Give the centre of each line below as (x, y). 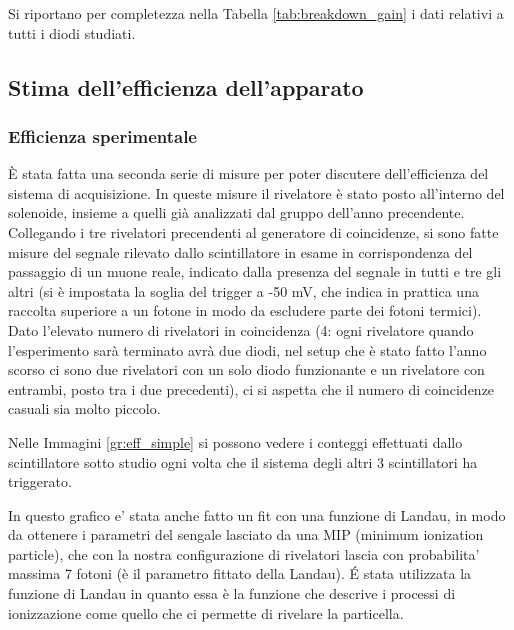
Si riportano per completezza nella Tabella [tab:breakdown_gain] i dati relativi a (256, 13)
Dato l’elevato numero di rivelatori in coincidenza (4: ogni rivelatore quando (241, 329)
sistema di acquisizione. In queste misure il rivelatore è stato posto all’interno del (256, 192)
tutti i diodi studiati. (72, 32)
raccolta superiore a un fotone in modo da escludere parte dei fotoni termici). (245, 310)
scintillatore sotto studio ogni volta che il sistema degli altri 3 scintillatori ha (243, 461)
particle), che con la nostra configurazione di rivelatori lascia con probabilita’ (244, 553)
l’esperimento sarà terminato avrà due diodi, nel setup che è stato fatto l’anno (247, 349)
